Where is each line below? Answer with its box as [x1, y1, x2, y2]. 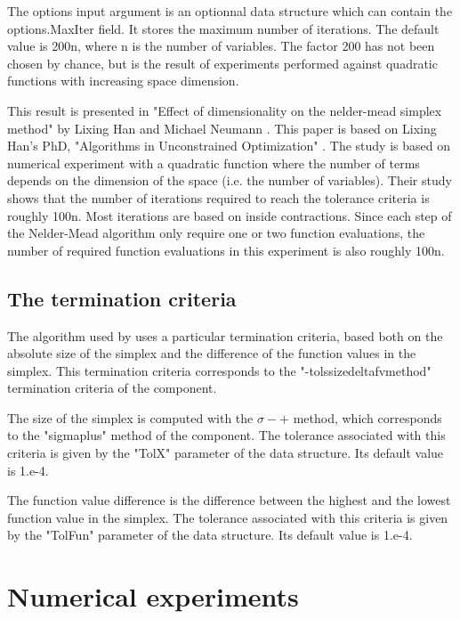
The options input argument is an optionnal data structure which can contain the [7, 2, 453, 20]
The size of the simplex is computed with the [7, 408, 254, 427]
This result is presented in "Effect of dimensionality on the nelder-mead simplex [7, 101, 442, 119]
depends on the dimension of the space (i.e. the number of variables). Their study [7, 171, 452, 190]
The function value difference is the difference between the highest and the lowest [7, 491, 451, 509]
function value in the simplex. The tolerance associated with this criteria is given [7, 508, 448, 526]
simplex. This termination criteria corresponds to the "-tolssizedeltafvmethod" [7, 361, 432, 379]
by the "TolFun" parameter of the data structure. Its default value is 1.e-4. [7, 525, 413, 544]
